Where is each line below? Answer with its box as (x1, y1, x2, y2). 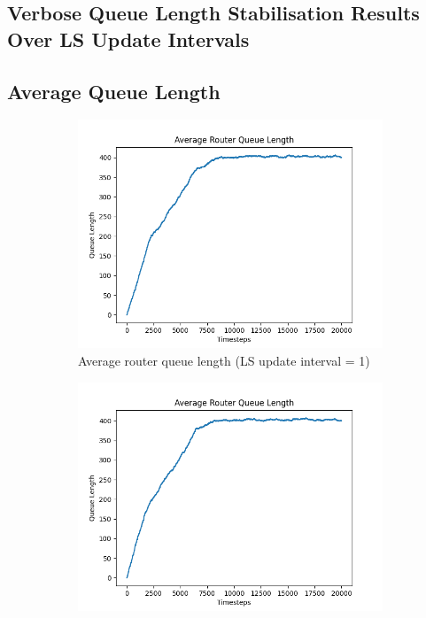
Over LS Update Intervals (7, 25, 250, 52)
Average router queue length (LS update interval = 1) (78, 351, 370, 369)
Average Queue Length (7, 77, 221, 104)
